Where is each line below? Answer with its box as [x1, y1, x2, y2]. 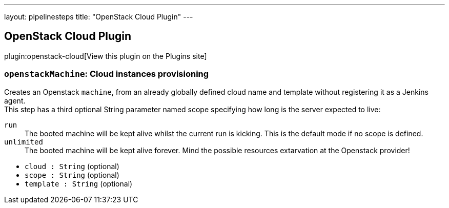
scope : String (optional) [25, 170, 119, 179]
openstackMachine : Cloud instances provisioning [4, 69, 209, 79]
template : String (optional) [25, 179, 133, 188]
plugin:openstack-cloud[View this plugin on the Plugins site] [4, 51, 207, 60]
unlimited [4, 137, 43, 146]
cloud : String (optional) [25, 161, 119, 171]
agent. [4, 96, 26, 105]
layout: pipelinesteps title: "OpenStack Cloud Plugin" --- [4, 12, 193, 21]
